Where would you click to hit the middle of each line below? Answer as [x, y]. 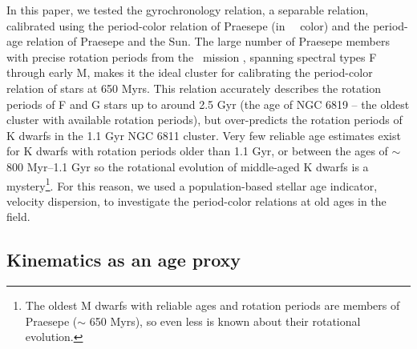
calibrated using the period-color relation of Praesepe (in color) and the [188, 25]
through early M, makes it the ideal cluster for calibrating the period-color [190, 72]
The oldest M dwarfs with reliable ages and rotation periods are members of [213, 305]
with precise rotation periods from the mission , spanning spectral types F [192, 56]
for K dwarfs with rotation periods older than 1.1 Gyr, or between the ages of [197, 151]
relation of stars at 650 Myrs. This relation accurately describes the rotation [194, 88]
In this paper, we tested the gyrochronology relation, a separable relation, [188, 10]
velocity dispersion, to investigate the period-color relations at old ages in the [196, 201]
